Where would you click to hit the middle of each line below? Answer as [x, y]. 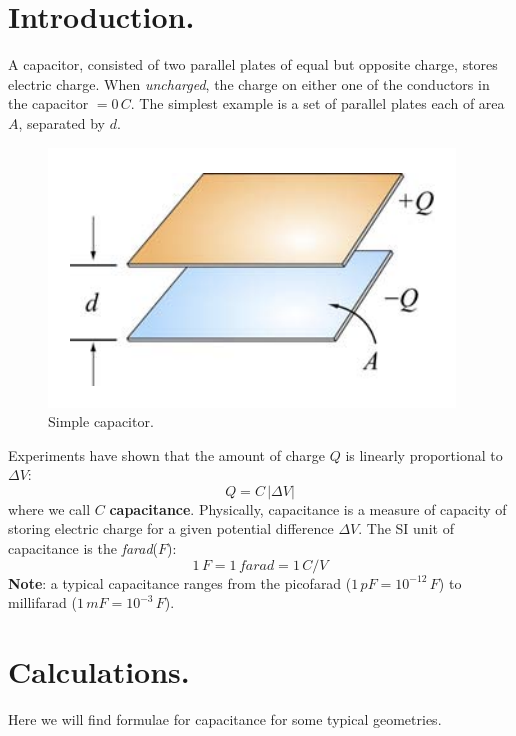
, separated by [61, 122]
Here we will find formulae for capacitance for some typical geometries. [225, 718]
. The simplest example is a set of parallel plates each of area [317, 103]
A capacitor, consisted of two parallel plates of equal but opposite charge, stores [253, 64]
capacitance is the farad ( [83, 548]
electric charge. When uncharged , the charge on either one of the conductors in [249, 83]
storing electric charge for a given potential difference [171, 528]
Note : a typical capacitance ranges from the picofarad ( [180, 582]
